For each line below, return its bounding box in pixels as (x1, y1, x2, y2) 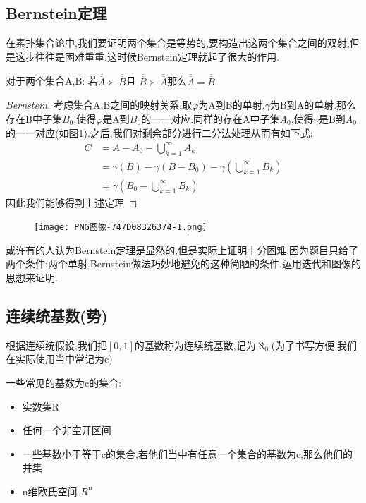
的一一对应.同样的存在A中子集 (141, 111, 280, 126)
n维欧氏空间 (22, 483, 78, 498)
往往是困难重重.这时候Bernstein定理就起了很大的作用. (35, 49, 280, 63)
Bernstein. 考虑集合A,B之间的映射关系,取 (6, 97, 193, 112)
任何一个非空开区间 (22, 423, 111, 437)
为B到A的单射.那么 (269, 97, 357, 112)
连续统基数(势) (6, 305, 108, 327)
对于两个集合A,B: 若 (6, 73, 98, 88)
